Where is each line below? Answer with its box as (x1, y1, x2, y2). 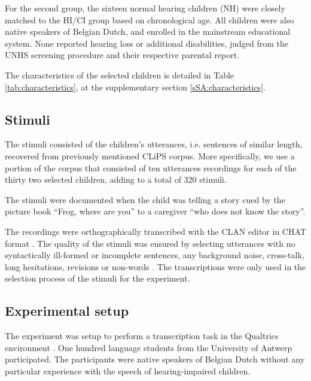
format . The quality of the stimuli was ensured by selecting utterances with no (5, 237, 295, 249)
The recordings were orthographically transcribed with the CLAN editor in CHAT (5, 225, 306, 237)
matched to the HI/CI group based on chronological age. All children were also (5, 13, 294, 26)
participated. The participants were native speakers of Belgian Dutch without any (5, 353, 305, 365)
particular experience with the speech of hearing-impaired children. (5, 364, 251, 377)
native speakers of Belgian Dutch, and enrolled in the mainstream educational (5, 25, 291, 38)
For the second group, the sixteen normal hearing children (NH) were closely (5, 2, 285, 14)
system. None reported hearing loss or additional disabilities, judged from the (5, 37, 288, 49)
